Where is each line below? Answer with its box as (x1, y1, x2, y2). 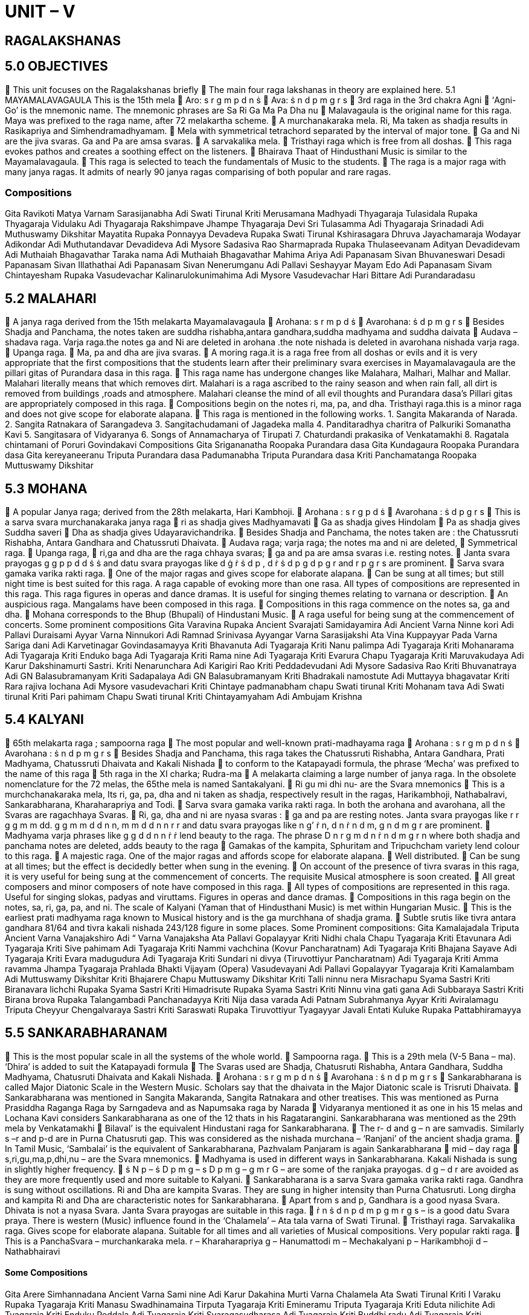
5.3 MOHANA (5, 481, 88, 496)
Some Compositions (5, 1267, 88, 1278)
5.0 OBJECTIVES (5, 59, 108, 74)
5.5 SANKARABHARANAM (5, 1025, 167, 1041)
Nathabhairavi (5, 1246, 60, 1256)
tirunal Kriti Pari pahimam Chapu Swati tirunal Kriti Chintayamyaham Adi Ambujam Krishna (5, 691, 362, 702)
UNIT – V (5, 1, 75, 22)
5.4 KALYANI (5, 712, 84, 728)
